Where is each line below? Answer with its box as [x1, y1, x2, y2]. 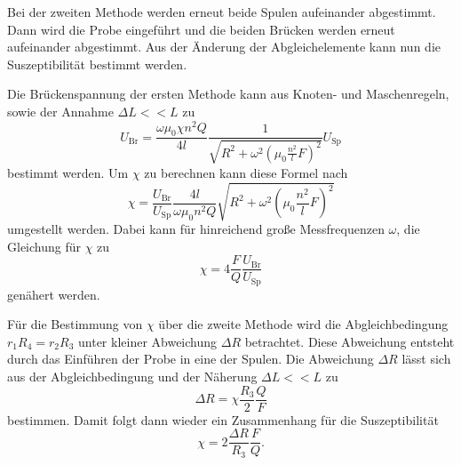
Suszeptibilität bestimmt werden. [7, 54, 187, 73]
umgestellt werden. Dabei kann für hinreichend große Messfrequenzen [7, 220, 385, 237]
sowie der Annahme [7, 101, 114, 120]
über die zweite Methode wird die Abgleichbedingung [158, 315, 449, 333]
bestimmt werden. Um [7, 163, 129, 181]
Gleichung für [7, 237, 81, 255]
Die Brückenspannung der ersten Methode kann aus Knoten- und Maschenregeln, [7, 84, 449, 103]
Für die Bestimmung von [7, 315, 143, 333]
